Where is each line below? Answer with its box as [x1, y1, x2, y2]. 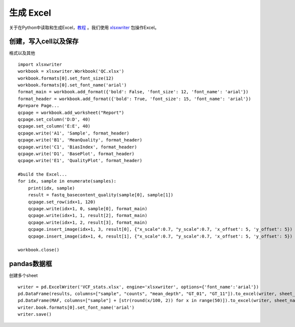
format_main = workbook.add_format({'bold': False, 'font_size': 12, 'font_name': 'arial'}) [18, 89, 249, 95]
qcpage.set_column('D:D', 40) [18, 116, 91, 122]
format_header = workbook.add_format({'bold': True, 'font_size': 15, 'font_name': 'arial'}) [18, 96, 251, 102]
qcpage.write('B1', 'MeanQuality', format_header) [18, 137, 143, 143]
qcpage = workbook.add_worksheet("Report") [18, 109, 124, 115]
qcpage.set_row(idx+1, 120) [28, 199, 96, 205]
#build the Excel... [18, 172, 67, 177]
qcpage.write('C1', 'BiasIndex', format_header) [18, 144, 137, 150]
